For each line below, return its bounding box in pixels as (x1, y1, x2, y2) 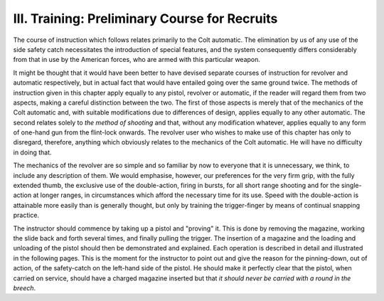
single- (341, 181, 362, 190)
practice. (13, 211, 39, 220)
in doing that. (13, 148, 53, 157)
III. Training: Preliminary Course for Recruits (13, 11, 278, 26)
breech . (13, 283, 36, 292)
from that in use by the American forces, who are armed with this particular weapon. (13, 56, 261, 64)
